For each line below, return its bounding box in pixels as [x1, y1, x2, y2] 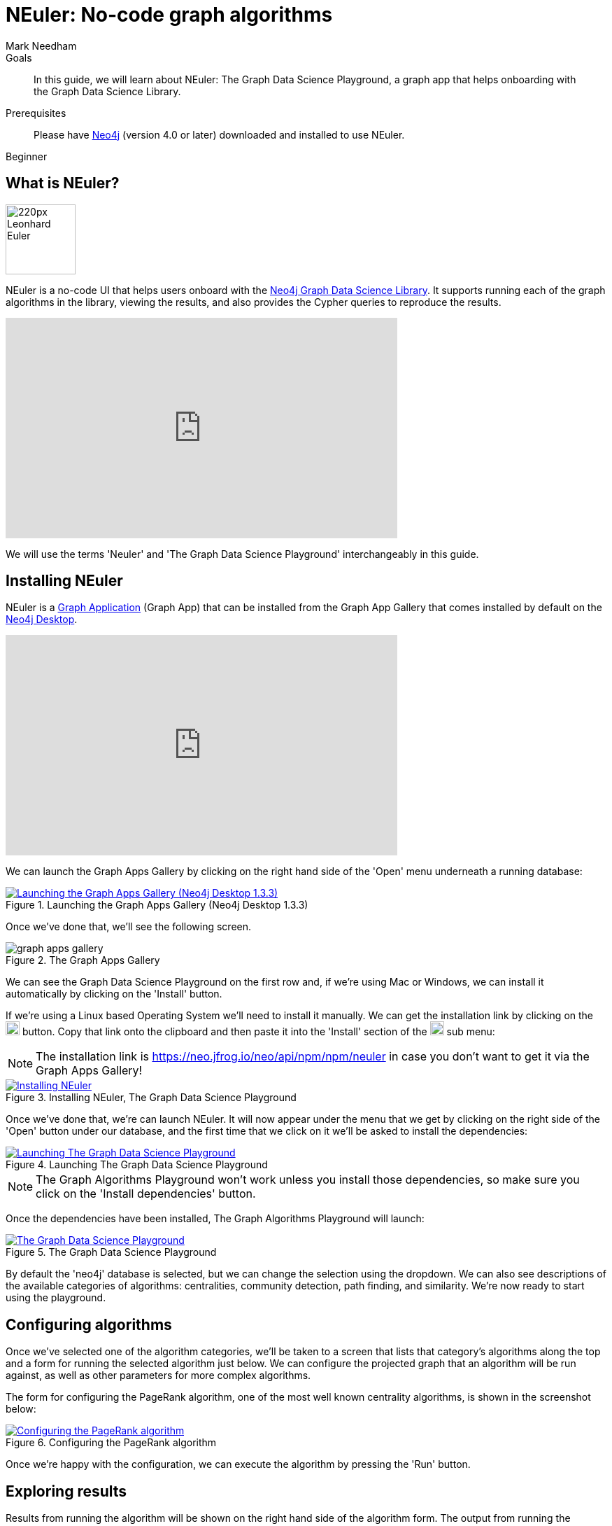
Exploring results [6, 1482, 127, 1500]
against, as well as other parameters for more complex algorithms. [6, 1369, 311, 1382]
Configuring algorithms [6, 1315, 172, 1333]
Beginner [6, 150, 48, 162]
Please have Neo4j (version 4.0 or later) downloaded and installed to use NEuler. [34, 128, 405, 141]
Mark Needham [6, 39, 77, 52]
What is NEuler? [6, 174, 120, 192]
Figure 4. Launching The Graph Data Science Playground [6, 1158, 268, 1171]
